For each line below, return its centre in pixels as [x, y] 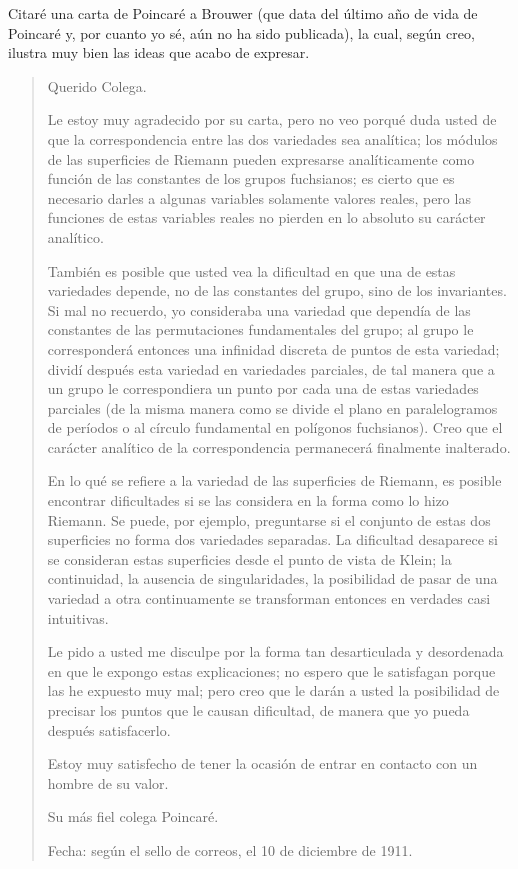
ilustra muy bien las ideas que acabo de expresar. [159, 52]
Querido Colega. [97, 85]
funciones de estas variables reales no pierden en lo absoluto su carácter [266, 217]
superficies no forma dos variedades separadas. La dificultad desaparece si [272, 539]
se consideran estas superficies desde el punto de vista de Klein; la [249, 558]
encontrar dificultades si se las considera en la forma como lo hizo [248, 500]
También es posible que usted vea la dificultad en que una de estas [251, 270]
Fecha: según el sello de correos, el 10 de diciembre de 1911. [230, 849]
